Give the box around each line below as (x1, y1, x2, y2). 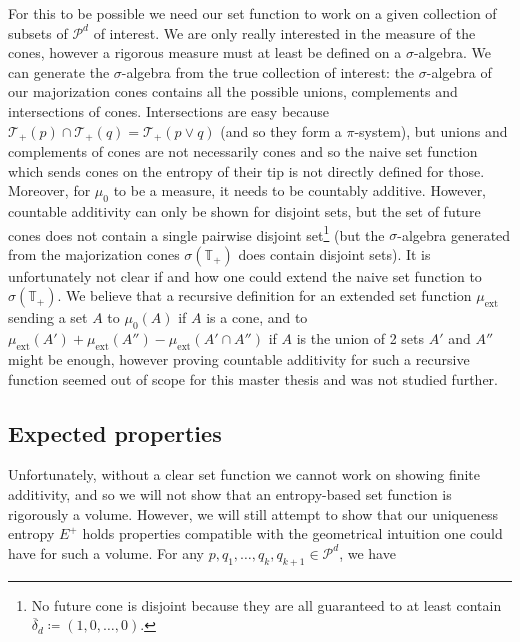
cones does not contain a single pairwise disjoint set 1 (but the (8, 221, 385, 245)
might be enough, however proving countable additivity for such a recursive (8, 349, 470, 370)
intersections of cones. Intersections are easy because (8, 100, 330, 121)
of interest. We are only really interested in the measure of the (93, 22, 476, 43)
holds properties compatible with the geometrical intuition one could (82, 523, 503, 544)
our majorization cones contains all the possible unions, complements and (8, 81, 458, 102)
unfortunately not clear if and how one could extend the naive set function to (8, 265, 482, 286)
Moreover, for (8, 180, 91, 201)
